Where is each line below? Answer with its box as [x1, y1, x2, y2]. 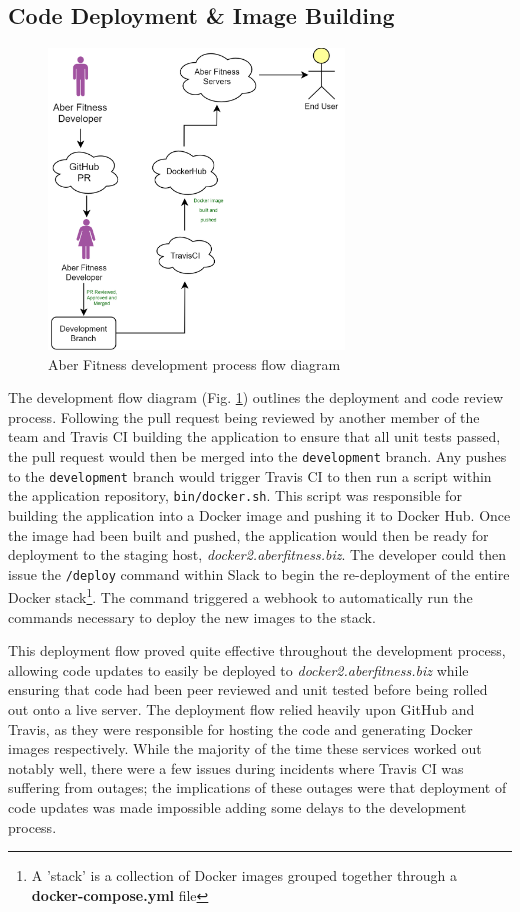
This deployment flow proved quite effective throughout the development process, [8, 640, 506, 661]
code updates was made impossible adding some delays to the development [8, 796, 467, 817]
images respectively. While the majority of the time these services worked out [8, 738, 482, 759]
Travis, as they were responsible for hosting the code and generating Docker [8, 718, 473, 739]
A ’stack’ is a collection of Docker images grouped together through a [31, 865, 458, 886]
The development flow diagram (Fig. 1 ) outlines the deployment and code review [8, 387, 504, 408]
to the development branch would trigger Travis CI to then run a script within [8, 465, 492, 486]
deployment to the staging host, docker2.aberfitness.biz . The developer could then [8, 544, 506, 565]
